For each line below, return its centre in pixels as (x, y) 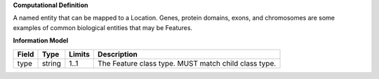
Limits (80, 54)
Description (118, 54)
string (51, 63)
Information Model (41, 41)
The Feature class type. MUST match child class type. (187, 63)
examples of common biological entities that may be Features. (103, 27)
